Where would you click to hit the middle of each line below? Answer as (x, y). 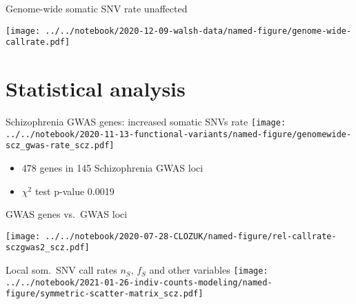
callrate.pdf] (38, 42)
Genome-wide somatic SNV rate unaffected (97, 8)
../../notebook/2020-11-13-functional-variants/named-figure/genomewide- (179, 134)
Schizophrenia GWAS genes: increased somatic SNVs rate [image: (146, 122)
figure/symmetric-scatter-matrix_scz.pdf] (105, 294)
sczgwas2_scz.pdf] (48, 248)
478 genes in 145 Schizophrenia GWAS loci (112, 168)
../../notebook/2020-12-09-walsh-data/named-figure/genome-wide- (198, 31)
